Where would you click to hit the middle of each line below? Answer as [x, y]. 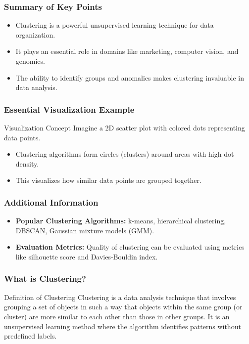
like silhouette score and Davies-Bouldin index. [87, 256]
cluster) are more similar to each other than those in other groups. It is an [117, 316]
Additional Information [51, 202]
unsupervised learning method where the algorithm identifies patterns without [123, 326]
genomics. [30, 61]
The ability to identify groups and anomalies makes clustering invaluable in [130, 77]
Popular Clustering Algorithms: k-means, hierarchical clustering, [121, 221]
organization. [35, 34]
